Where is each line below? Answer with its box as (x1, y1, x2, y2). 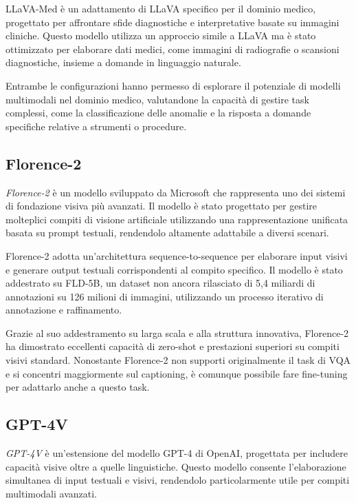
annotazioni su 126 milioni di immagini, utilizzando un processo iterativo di (5, 289, 324, 303)
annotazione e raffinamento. (5, 302, 122, 317)
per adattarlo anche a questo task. (5, 380, 150, 394)
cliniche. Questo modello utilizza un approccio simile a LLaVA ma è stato (5, 28, 316, 43)
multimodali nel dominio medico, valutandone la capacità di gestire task (5, 92, 309, 106)
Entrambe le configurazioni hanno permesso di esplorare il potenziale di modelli (5, 78, 341, 92)
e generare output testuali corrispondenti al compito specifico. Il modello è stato (5, 262, 343, 276)
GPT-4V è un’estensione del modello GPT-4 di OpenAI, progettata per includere (5, 446, 348, 460)
